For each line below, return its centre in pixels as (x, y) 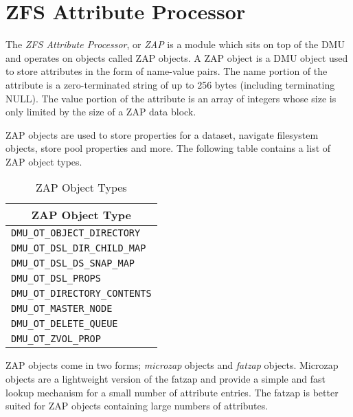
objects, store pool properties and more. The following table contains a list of (168, 148)
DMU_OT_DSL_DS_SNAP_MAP (73, 263)
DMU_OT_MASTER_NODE (62, 309)
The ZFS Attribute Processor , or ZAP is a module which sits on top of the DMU (175, 44)
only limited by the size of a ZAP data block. (101, 112)
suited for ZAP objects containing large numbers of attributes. (137, 406)
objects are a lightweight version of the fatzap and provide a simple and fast (166, 379)
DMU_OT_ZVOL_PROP (56, 339)
